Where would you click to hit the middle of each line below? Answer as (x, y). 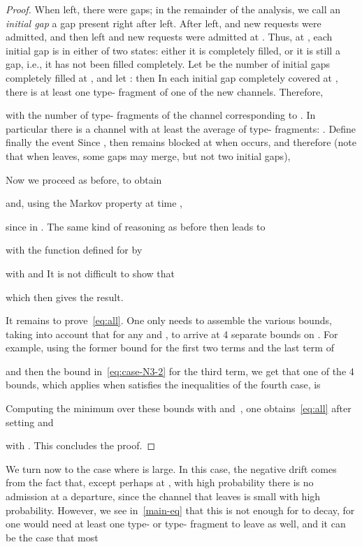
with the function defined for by (74, 250)
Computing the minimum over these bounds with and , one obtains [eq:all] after (179, 408)
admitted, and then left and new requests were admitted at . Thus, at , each (169, 37)
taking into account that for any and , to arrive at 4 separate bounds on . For (172, 334)
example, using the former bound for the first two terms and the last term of (170, 348)
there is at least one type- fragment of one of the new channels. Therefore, (165, 91)
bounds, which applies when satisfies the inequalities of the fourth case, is (163, 385)
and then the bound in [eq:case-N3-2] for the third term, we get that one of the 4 (180, 371)
